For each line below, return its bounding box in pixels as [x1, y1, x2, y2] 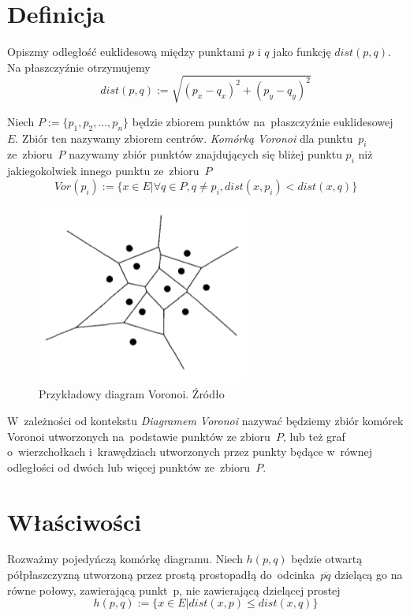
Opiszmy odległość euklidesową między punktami [7, 43, 245, 60]
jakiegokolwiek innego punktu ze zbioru [7, 162, 199, 179]
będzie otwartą [291, 551, 363, 567]
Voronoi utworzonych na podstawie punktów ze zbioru [7, 427, 270, 444]
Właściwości [7, 505, 142, 537]
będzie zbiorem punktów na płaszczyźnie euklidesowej [132, 113, 393, 129]
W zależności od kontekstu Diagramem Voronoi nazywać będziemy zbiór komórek [7, 412, 404, 428]
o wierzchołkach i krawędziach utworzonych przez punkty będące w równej [7, 443, 372, 460]
